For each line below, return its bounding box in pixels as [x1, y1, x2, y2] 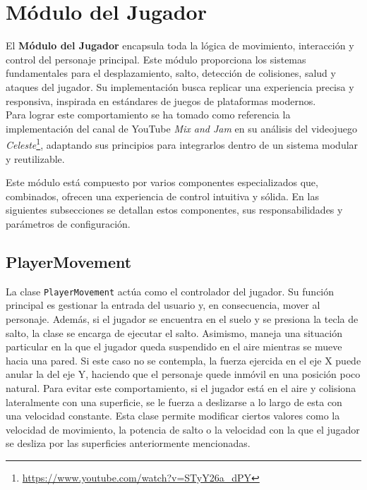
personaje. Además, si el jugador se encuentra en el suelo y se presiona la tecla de [6, 311, 359, 326]
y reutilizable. [6, 151, 65, 166]
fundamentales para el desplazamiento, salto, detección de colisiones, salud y [6, 66, 336, 80]
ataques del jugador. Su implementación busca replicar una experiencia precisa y [6, 79, 354, 94]
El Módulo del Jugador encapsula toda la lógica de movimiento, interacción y [6, 38, 354, 53]
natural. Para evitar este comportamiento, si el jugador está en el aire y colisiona [6, 380, 356, 395]
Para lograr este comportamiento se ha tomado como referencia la [6, 107, 291, 122]
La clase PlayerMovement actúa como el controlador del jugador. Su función [6, 283, 335, 298]
